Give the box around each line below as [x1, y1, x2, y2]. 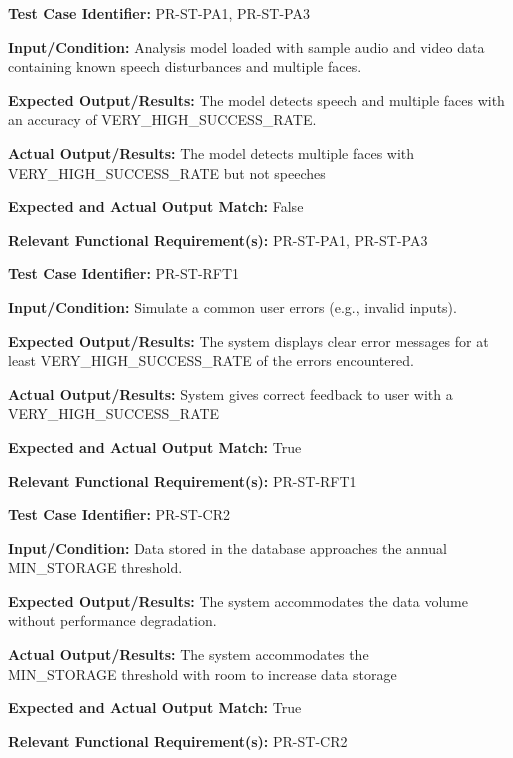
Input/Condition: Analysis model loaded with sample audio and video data [8, 36, 485, 57]
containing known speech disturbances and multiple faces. [8, 56, 362, 77]
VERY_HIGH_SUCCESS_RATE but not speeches [8, 162, 326, 183]
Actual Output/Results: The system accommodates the [8, 644, 369, 665]
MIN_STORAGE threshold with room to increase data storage [8, 663, 397, 684]
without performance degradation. [8, 610, 217, 631]
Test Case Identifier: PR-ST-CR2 [8, 504, 230, 525]
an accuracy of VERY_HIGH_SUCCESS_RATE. [8, 109, 317, 130]
